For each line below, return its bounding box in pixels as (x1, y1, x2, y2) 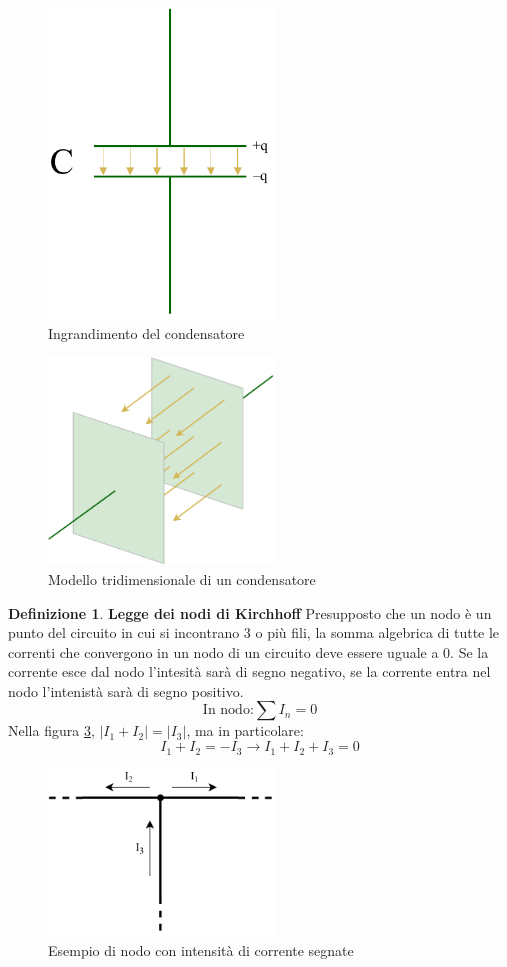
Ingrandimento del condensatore (48, 322, 245, 343)
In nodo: (202, 703, 254, 718)
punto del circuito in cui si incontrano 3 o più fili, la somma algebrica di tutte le (8, 622, 500, 643)
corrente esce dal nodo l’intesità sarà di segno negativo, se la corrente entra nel (8, 661, 491, 682)
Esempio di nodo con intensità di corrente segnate (48, 939, 354, 960)
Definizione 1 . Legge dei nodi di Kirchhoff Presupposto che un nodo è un (8, 602, 492, 623)
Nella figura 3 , (8, 720, 95, 741)
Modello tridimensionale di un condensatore (48, 568, 316, 589)
